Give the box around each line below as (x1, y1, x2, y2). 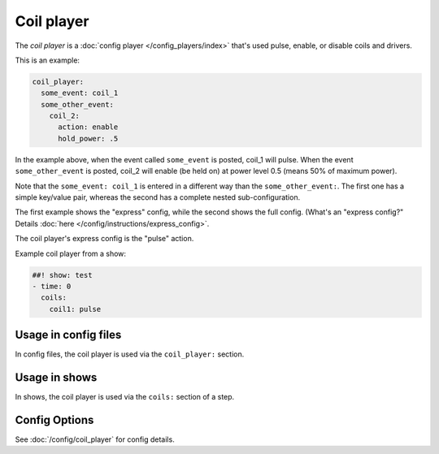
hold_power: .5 (58, 134, 119, 143)
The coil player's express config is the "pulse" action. (15, 234, 194, 244)
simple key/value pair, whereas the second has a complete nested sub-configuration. (15, 192, 301, 202)
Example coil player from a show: (15, 249, 126, 258)
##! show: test (32, 270, 93, 279)
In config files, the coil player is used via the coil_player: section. (15, 349, 245, 359)
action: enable (58, 123, 119, 132)
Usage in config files (15, 328, 122, 342)
